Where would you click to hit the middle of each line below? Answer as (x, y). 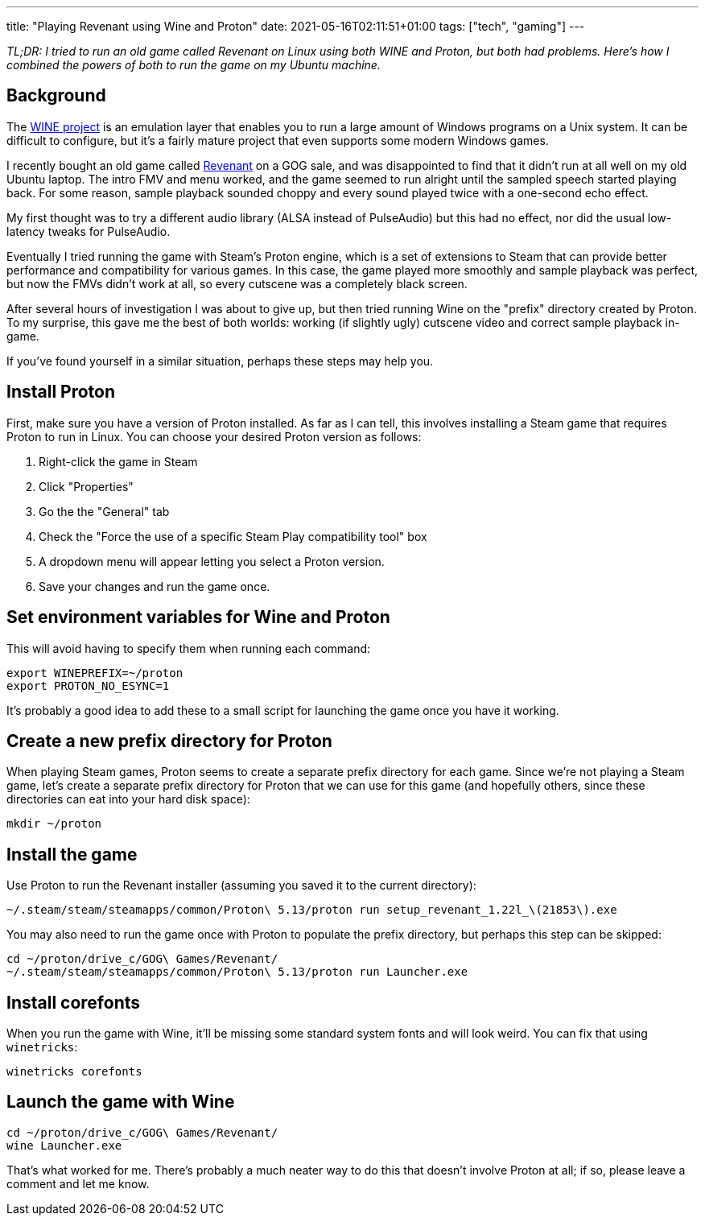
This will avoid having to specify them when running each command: (189, 648)
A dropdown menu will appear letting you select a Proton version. (212, 561)
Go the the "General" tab (104, 511)
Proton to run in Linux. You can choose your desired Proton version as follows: (214, 436)
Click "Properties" (86, 486)
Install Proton (61, 392)
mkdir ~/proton (54, 824)
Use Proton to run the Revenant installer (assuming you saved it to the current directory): (241, 886)
